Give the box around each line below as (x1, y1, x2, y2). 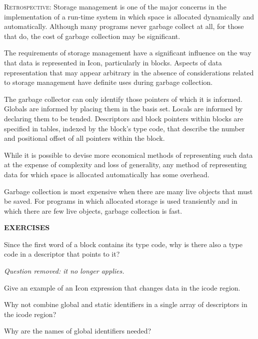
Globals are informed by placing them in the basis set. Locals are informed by (4, 103, 243, 114)
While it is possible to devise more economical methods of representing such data (4, 149, 253, 160)
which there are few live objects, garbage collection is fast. (4, 205, 182, 216)
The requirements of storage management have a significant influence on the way (4, 47, 251, 58)
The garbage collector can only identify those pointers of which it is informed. (4, 93, 242, 104)
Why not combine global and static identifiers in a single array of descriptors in (4, 299, 247, 310)
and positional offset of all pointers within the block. (4, 133, 165, 143)
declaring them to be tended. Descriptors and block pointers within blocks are (4, 113, 243, 123)
